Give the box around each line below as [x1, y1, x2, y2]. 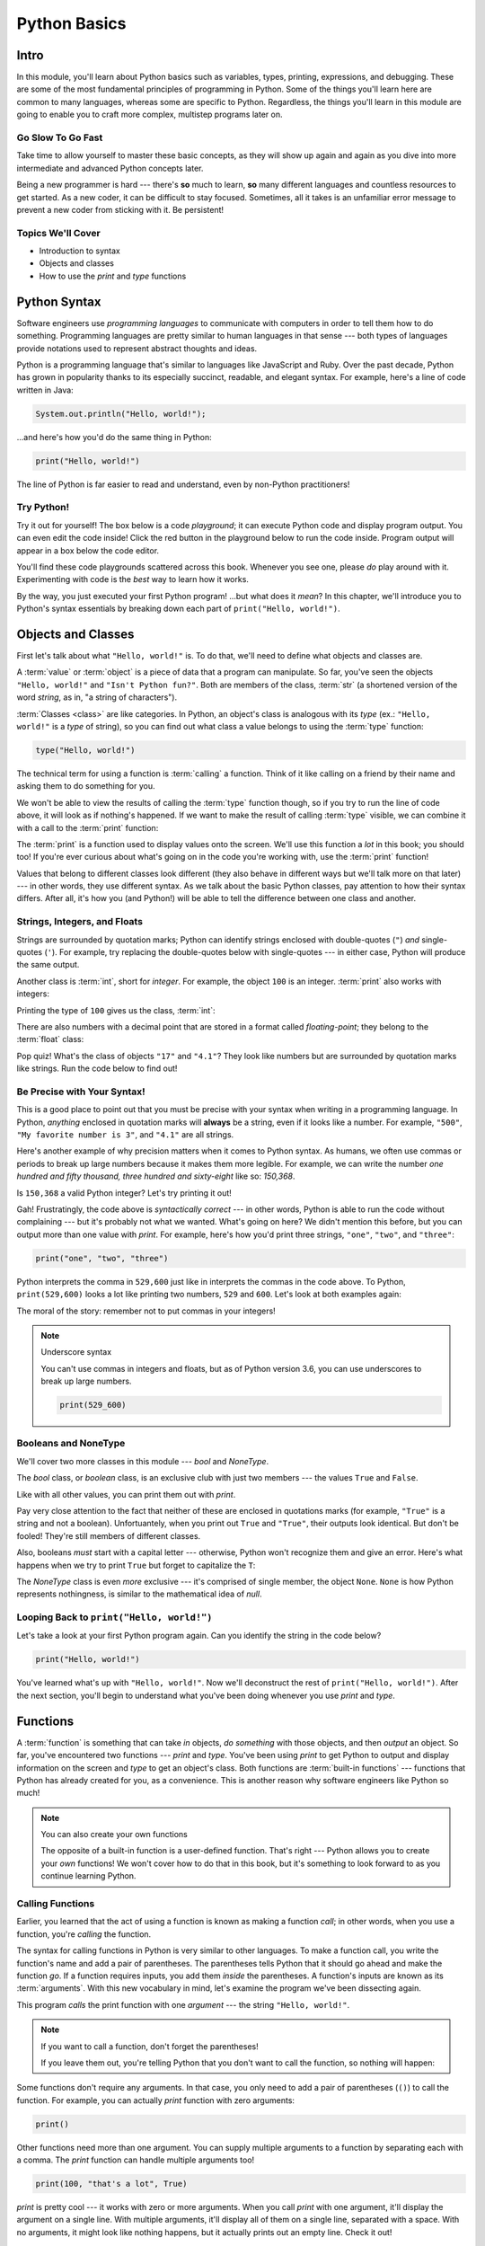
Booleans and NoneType [16, 1437, 126, 1450]
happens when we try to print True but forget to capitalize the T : [16, 1560, 256, 1570]
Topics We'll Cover [16, 226, 101, 239]
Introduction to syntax [39, 245, 120, 256]
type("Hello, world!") [35, 745, 136, 755]
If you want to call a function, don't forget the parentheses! [40, 2040, 260, 2052]
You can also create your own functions [40, 1829, 188, 1840]
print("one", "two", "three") [35, 1253, 169, 1263]
